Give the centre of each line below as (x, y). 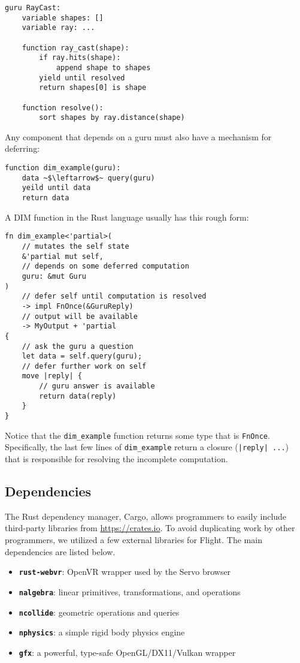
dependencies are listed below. (60, 551)
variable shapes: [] (63, 18)
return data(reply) (78, 396)
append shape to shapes (103, 67)
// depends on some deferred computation (105, 266)
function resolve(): (63, 108)
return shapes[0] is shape (93, 88)
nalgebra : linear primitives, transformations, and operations (130, 591)
